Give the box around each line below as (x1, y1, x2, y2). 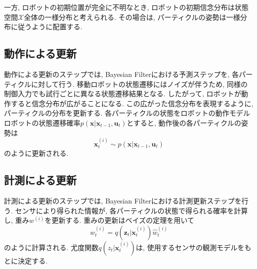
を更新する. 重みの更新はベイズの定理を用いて (44, 215, 194, 225)
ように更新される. (10, 148, 68, 158)
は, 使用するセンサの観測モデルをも (135, 242, 252, 252)
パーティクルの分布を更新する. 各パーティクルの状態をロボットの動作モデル (4, 108, 251, 118)
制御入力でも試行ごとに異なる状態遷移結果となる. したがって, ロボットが (4, 88, 241, 99)
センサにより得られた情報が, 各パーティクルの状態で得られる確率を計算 (15, 205, 248, 215)
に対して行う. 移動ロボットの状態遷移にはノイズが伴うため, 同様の (31, 78, 248, 89)
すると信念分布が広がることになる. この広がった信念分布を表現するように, (10, 98, 254, 108)
